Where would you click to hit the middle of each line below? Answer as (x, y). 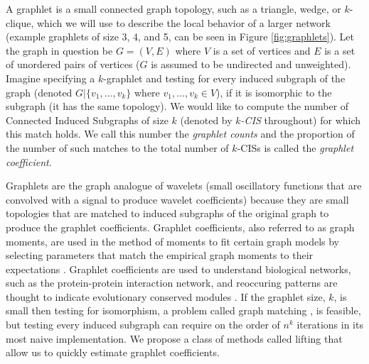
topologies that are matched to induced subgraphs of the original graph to (167, 213)
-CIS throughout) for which (301, 120)
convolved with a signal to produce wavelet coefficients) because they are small (177, 199)
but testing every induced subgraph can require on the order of (143, 325)
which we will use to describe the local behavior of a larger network (183, 22)
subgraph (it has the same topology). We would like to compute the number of (177, 106)
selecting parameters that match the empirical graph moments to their (160, 255)
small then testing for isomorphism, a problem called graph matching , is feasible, (183, 310)
